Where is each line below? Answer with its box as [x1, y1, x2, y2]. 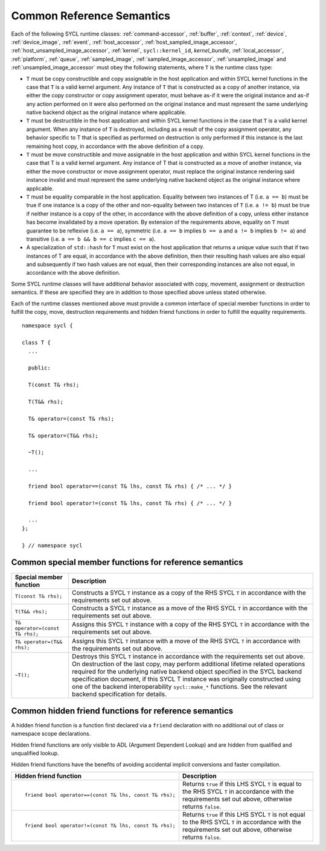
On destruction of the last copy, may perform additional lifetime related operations [71, 660, 305, 668]
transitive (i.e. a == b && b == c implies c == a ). [26, 235, 156, 243]
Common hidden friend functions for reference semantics [11, 706, 234, 716]
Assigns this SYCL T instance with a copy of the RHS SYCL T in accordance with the [71, 620, 310, 628]
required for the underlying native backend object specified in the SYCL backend [71, 667, 302, 675]
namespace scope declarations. [11, 730, 91, 738]
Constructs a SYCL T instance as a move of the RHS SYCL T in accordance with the [71, 604, 308, 612]
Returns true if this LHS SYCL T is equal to [182, 779, 302, 788]
